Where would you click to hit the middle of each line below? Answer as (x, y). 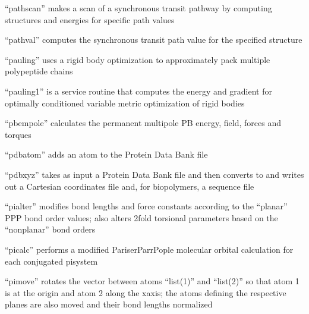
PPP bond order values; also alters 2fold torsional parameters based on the (141, 217)
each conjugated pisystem (51, 261)
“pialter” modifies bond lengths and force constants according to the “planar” (146, 206)
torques (18, 134)
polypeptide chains (39, 71)
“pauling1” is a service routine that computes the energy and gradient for (138, 91)
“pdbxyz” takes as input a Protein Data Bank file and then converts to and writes (154, 174)
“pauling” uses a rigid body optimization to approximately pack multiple (138, 59)
